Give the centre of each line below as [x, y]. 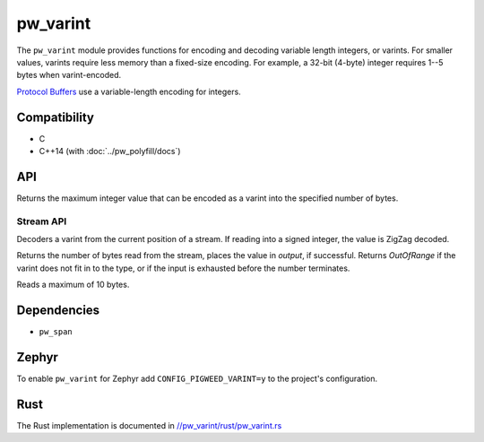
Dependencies [58, 311]
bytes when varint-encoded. [69, 75]
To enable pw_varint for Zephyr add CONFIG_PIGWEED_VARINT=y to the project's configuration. [197, 379]
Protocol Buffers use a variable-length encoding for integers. [129, 91]
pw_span [56, 332]
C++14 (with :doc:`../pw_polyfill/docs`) [110, 152]
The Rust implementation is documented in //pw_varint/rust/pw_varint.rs [149, 425]
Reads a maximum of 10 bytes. [73, 285]
